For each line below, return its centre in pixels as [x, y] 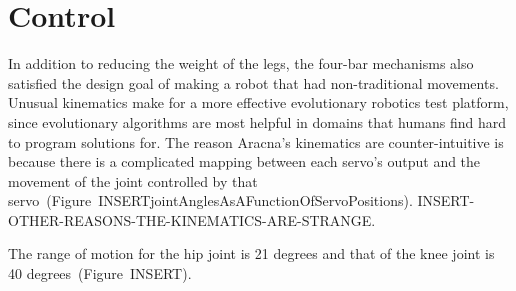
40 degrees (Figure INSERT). [100, 273]
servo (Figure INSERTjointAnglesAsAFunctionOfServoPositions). [210, 200]
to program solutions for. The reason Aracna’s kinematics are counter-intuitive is [256, 141]
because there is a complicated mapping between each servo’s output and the [244, 161]
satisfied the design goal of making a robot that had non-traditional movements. [253, 82]
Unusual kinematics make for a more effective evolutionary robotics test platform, [258, 102]
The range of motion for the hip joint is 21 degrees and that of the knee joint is [251, 253]
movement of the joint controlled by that [133, 180]
